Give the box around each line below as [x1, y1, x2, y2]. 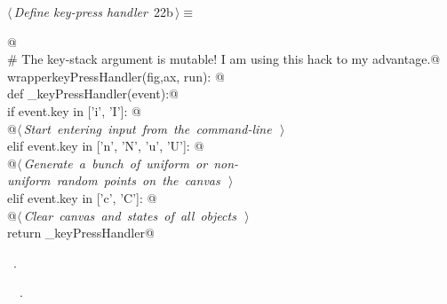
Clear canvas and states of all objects [23, 206, 236, 224]
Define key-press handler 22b [13, 3, 173, 20]
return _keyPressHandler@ [7, 223, 155, 242]
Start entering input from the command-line [23, 119, 272, 137]
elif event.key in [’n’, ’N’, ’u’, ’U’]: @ [7, 136, 204, 155]
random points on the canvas [56, 171, 220, 190]
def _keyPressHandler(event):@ [7, 84, 179, 103]
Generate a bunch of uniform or [23, 153, 208, 172]
